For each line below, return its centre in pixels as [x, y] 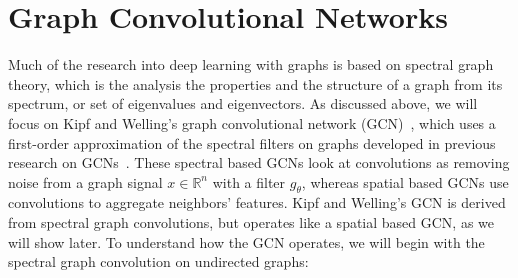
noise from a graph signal [85, 181]
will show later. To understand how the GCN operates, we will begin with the [246, 241]
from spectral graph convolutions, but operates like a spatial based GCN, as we [251, 222]
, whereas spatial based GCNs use [405, 181]
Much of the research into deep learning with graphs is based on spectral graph [251, 64]
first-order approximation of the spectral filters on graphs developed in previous [252, 142]
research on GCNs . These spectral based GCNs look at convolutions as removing [259, 162]
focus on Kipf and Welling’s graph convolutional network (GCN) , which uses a [252, 122]
